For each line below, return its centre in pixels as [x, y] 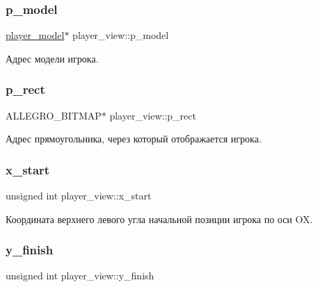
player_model [35, 35]
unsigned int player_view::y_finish [80, 276]
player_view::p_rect [153, 115]
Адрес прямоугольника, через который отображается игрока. [134, 139]
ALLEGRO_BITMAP [54, 115]
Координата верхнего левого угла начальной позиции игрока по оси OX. [159, 219]
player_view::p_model [121, 35]
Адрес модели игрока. [52, 58]
